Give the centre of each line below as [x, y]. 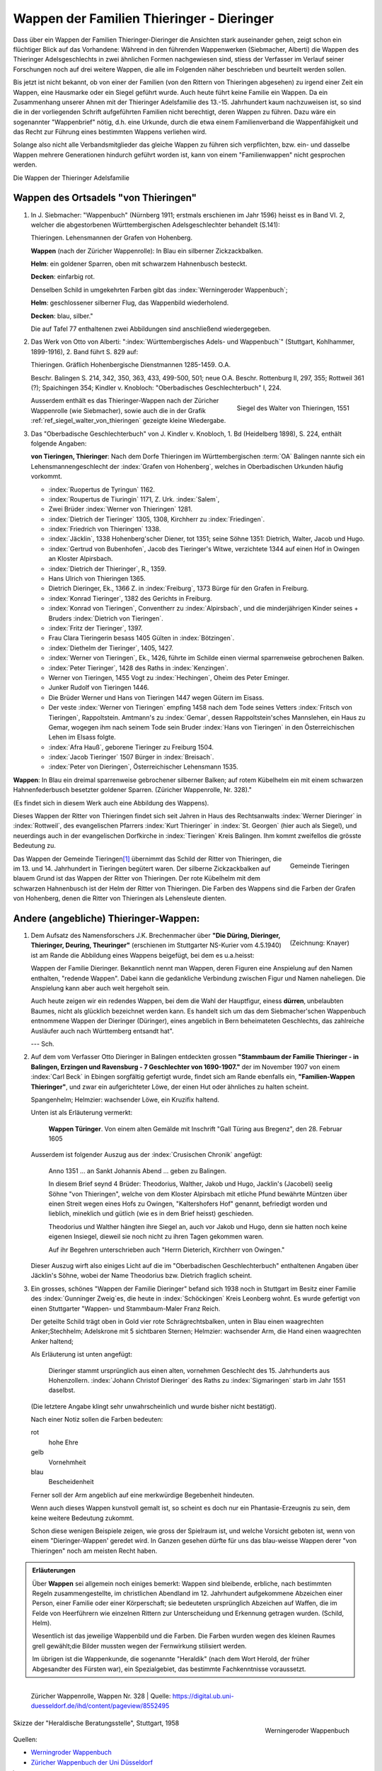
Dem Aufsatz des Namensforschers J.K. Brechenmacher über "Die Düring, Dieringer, [156, 936]
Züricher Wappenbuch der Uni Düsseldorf [92, 1762]
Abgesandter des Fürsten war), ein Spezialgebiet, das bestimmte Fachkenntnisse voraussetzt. [169, 1669]
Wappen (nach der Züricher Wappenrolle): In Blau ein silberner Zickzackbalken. [147, 251]
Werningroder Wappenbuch [71, 1753]
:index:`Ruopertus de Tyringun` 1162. [102, 490]
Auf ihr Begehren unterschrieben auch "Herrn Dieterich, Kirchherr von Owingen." [167, 1250]
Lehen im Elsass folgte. [82, 737]
